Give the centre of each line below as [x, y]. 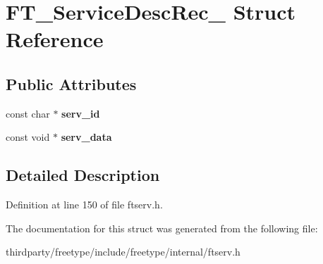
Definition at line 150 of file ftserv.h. [84, 205]
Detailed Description [83, 175]
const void [28, 137]
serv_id [81, 113]
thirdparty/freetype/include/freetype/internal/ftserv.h [123, 252]
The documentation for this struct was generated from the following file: [162, 228]
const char [28, 113]
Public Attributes [71, 83]
